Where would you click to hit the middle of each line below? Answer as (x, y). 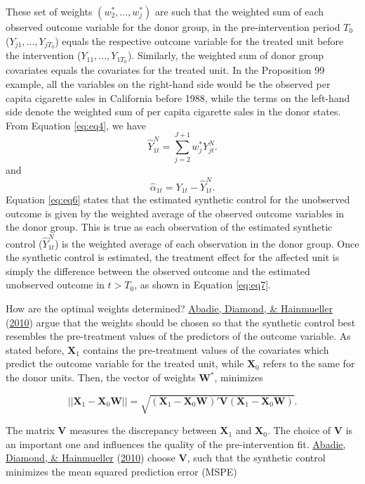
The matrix (30, 430)
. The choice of (299, 430)
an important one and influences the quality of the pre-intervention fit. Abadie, (176, 444)
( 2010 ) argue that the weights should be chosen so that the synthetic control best (181, 322)
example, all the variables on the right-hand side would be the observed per (168, 83)
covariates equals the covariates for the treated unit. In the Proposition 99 (165, 70)
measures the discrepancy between (143, 430)
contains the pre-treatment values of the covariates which (206, 349)
